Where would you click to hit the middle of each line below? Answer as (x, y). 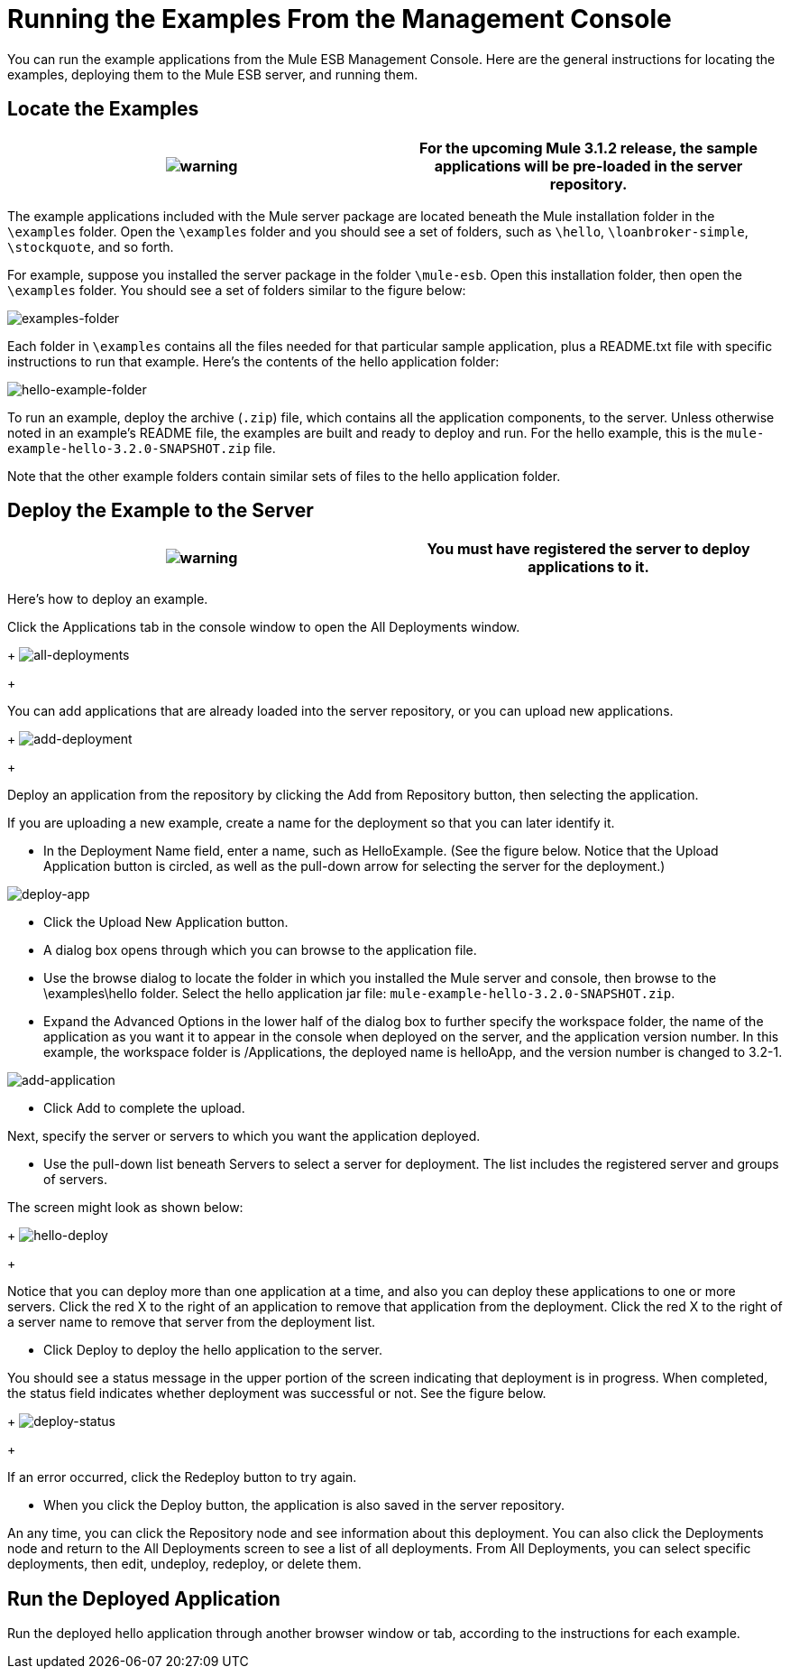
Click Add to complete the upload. (144, 1108)
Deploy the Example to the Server (161, 511)
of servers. (76, 1180)
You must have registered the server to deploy (588, 549)
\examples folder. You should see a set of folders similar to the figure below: (237, 290)
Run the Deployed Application (144, 1598)
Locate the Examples (103, 109)
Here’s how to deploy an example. (108, 599)
